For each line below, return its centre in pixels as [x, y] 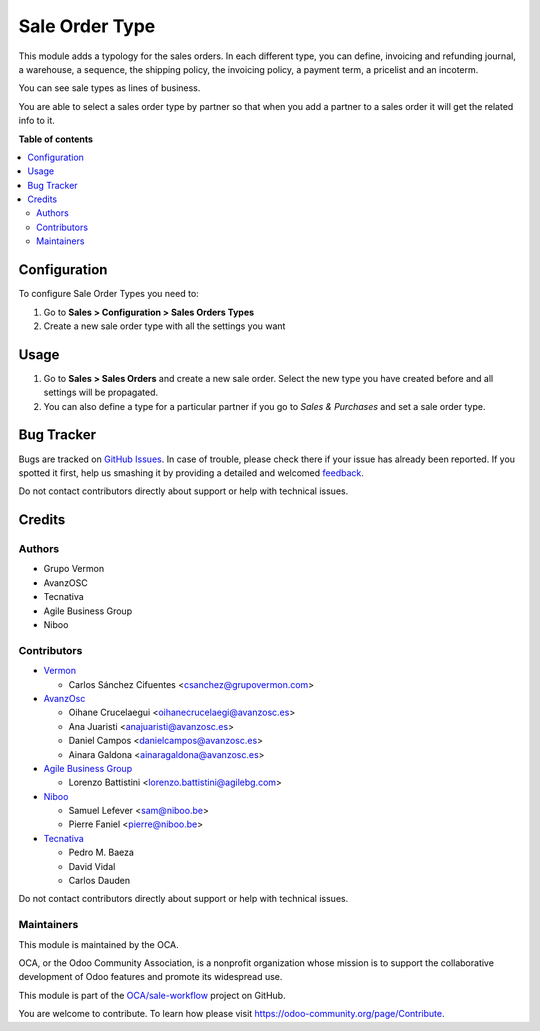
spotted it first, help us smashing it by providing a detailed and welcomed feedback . [191, 472]
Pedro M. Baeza [101, 852]
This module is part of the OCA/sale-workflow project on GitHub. [152, 995]
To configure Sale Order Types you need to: [108, 294]
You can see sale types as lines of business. [109, 88]
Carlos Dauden [99, 881]
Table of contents [56, 139]
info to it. [36, 121]
